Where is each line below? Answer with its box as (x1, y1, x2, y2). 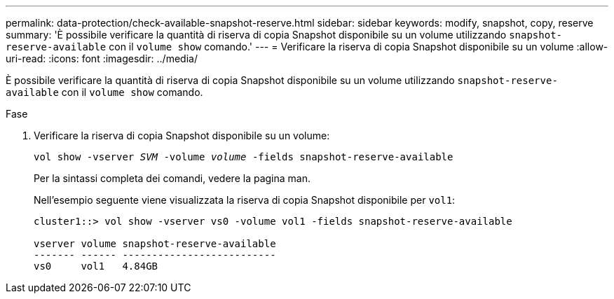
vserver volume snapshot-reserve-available (34, 238, 276, 249)
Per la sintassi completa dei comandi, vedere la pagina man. (34, 172, 311, 184)
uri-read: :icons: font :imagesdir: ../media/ (6, 53, 198, 64)
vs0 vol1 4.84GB (34, 260, 158, 272)
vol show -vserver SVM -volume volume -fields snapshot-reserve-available (34, 151, 453, 162)
